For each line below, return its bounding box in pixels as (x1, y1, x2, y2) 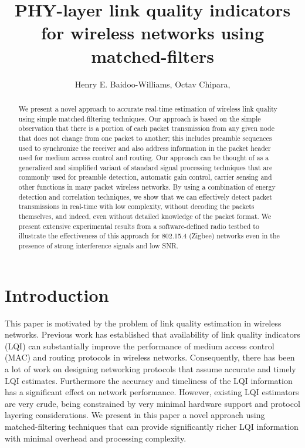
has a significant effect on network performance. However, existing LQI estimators (5, 386, 299, 398)
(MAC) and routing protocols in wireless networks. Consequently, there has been (5, 351, 295, 363)
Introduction (5, 282, 109, 306)
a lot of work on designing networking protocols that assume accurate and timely (5, 363, 296, 375)
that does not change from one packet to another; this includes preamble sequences (18, 133, 272, 143)
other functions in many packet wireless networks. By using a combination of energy (18, 182, 276, 192)
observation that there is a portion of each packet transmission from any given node (18, 123, 274, 133)
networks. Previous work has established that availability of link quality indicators (5, 328, 300, 341)
